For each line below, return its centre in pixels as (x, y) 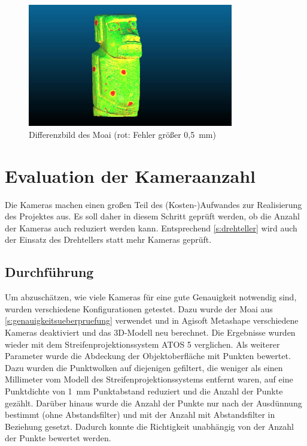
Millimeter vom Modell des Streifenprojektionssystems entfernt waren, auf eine (149, 379)
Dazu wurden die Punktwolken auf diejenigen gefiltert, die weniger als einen (144, 367)
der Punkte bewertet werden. (58, 438)
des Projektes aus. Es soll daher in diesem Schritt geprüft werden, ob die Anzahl (152, 216)
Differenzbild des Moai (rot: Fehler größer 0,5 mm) (122, 134)
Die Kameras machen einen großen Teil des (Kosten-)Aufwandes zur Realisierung (153, 204)
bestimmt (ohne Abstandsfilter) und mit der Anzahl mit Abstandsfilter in (140, 415)
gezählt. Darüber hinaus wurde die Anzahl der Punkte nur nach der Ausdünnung (153, 403)
